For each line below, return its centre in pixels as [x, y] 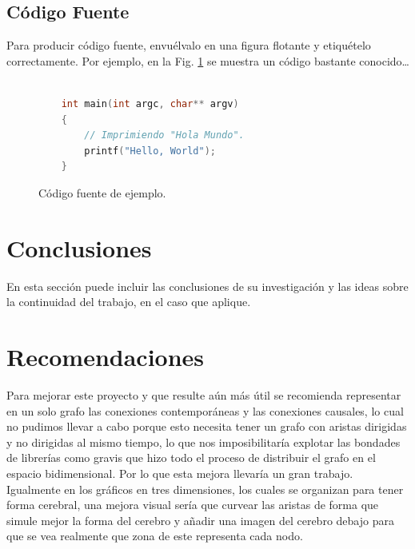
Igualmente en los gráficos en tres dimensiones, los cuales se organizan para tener [205, 489]
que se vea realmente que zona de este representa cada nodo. [155, 536]
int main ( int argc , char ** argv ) [150, 103]
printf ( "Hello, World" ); [150, 151]
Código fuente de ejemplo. [102, 192]
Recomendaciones [106, 357]
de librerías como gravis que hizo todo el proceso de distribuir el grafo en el [191, 457]
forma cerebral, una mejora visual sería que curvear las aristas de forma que [193, 505]
